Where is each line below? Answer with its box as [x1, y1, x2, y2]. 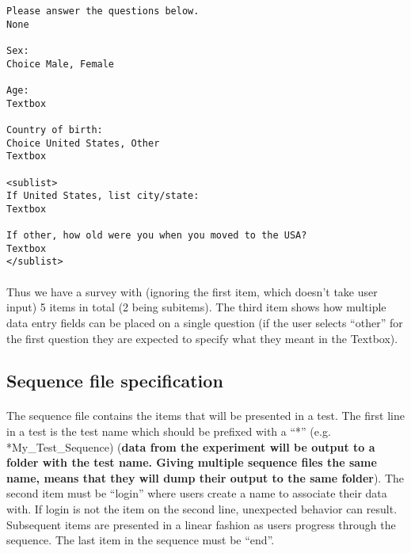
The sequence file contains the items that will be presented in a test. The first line [6, 407, 405, 424]
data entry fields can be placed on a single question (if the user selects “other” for [6, 314, 403, 330]
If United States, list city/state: [6, 190, 200, 202]
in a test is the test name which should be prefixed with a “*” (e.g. [6, 423, 331, 440]
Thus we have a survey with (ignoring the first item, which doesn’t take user [6, 283, 378, 299]
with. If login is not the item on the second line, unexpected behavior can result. [6, 501, 398, 517]
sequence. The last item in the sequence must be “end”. [6, 532, 275, 548]
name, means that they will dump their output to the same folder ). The [6, 469, 405, 486]
